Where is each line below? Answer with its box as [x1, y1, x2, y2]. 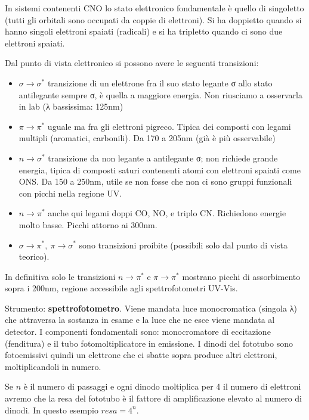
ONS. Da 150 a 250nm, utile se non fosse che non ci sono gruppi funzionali [18, 175, 292, 188]
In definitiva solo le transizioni [5, 270, 116, 282]
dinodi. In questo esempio [5, 403, 98, 416]
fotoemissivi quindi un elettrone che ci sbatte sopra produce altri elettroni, [5, 349, 277, 361]
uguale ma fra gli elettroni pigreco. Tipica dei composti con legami [47, 120, 291, 132]
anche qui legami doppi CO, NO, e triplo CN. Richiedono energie [48, 207, 286, 219]
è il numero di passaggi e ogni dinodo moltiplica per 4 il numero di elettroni [23, 380, 301, 393]
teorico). [18, 250, 50, 263]
